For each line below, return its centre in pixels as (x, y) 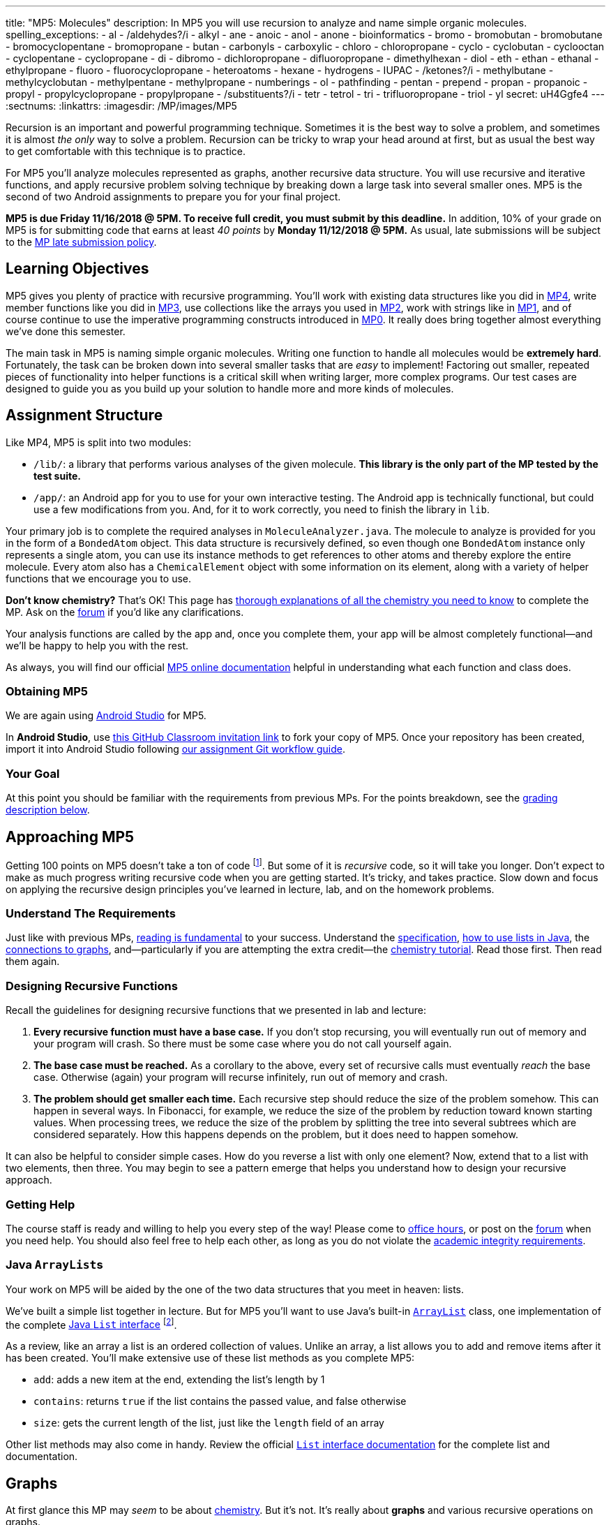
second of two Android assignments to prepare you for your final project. (173, 197)
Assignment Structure (84, 415)
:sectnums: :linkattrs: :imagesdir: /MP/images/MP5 (121, 106)
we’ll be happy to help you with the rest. (97, 645)
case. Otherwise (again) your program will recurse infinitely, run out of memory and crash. (241, 1077)
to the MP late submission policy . (81, 242)
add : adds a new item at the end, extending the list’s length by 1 (179, 1380)
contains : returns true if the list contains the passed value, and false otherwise (220, 1401)
